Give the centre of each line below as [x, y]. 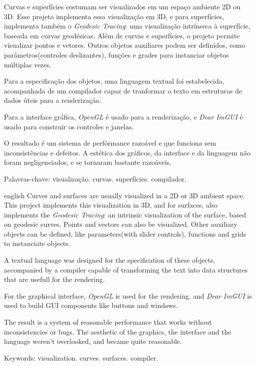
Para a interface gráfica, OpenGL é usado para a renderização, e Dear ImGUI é [124, 116]
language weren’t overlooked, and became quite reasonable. [93, 341]
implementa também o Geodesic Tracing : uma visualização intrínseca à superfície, [127, 26]
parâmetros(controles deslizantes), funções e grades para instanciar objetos [116, 54]
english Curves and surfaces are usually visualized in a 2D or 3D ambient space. [125, 195]
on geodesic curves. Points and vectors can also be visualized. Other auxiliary [121, 224]
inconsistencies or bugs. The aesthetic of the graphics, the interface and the [118, 331]
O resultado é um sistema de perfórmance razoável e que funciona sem [110, 143]
